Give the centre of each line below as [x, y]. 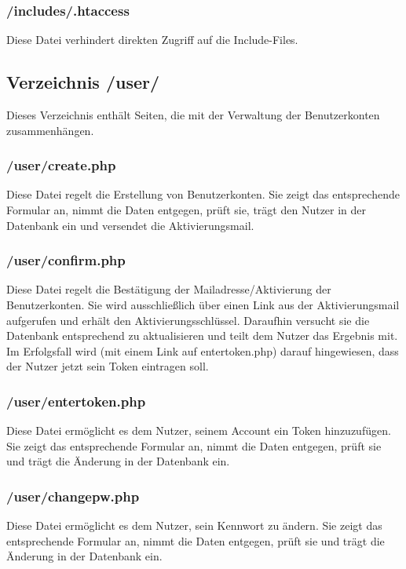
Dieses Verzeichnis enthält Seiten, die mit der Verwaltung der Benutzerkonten [193, 115]
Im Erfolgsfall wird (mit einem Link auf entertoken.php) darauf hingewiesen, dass [203, 350]
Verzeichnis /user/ [83, 82]
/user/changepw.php [73, 496]
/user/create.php [61, 165]
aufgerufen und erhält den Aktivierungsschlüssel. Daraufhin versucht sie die [188, 320]
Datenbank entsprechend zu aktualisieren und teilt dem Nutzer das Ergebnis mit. [202, 336]
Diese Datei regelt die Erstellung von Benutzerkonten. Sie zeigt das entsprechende [203, 194]
